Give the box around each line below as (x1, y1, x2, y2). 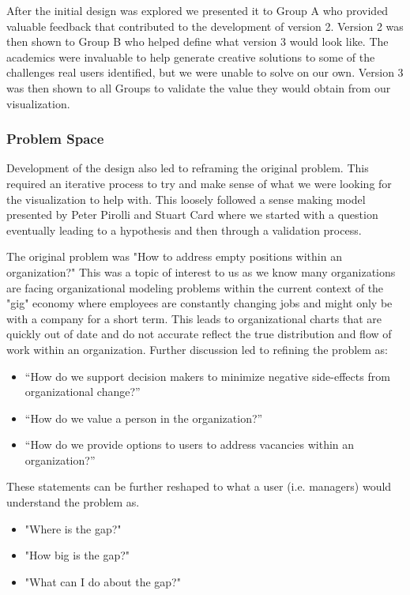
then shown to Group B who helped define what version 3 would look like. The (6, 33, 389, 50)
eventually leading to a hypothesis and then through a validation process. (6, 221, 362, 238)
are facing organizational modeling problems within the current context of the (6, 279, 384, 296)
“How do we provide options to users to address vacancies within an (24, 436, 355, 453)
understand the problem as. (6, 494, 140, 510)
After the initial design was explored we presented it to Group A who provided (6, 2, 389, 18)
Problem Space (6, 129, 104, 149)
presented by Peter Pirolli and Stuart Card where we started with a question (6, 206, 378, 223)
